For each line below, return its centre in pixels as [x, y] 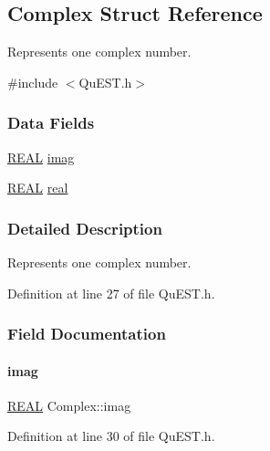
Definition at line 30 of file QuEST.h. [111, 436]
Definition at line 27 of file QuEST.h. [111, 293]
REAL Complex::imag [69, 405]
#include [33, 82]
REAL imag [41, 157]
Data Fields [51, 123]
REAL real [38, 188]
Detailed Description [85, 228]
